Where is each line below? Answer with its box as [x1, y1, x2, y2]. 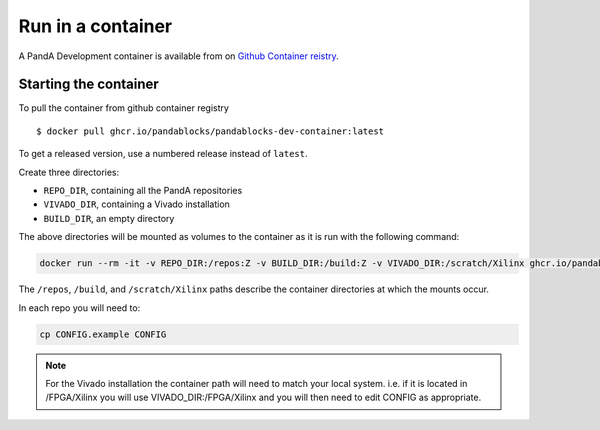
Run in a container [18, 15, 173, 37]
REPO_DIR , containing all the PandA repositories [43, 185, 243, 197]
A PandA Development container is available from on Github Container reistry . [18, 50, 339, 62]
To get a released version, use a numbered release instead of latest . [18, 148, 308, 160]
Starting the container [18, 76, 159, 93]
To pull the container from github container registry [18, 102, 230, 114]
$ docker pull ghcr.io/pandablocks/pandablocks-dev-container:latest [36, 125, 385, 137]
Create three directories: [18, 166, 120, 178]
